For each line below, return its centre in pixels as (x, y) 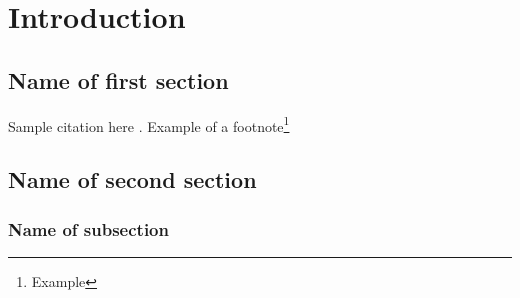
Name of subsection (88, 228)
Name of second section (132, 179)
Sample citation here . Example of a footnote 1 (149, 124)
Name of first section (118, 79)
